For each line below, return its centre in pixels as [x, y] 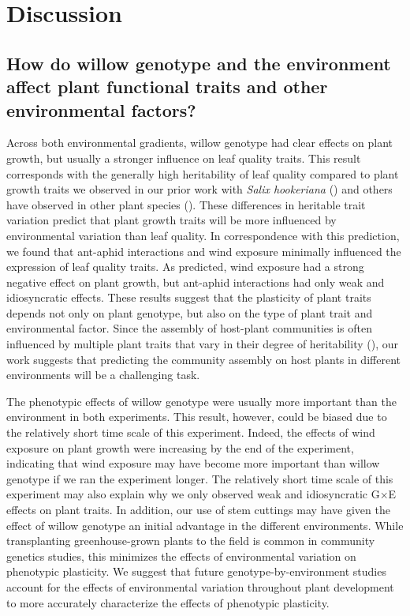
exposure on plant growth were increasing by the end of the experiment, [180, 447]
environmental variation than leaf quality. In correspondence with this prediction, [203, 235]
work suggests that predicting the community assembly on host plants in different [203, 359]
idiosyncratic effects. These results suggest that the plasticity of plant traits [189, 297]
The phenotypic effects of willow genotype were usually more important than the [201, 401]
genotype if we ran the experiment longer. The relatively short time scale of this [200, 478]
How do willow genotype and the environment [199, 63]
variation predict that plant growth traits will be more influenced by [171, 220]
